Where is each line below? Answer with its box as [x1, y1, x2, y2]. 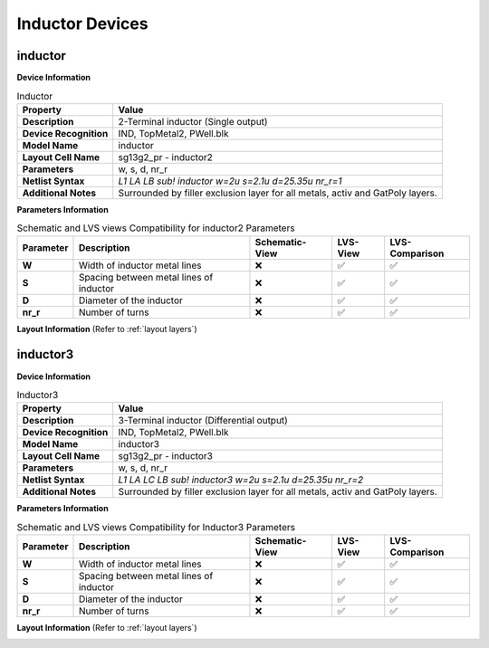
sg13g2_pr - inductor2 [118, 150, 213, 163]
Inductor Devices [16, 14, 149, 33]
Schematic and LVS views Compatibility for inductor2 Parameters [16, 222, 295, 234]
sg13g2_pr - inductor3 [118, 450, 213, 462]
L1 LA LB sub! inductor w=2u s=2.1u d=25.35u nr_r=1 [118, 175, 342, 187]
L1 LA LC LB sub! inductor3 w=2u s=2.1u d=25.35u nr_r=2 [118, 473, 364, 486]
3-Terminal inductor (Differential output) [118, 415, 289, 427]
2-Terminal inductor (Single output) [118, 115, 268, 128]
